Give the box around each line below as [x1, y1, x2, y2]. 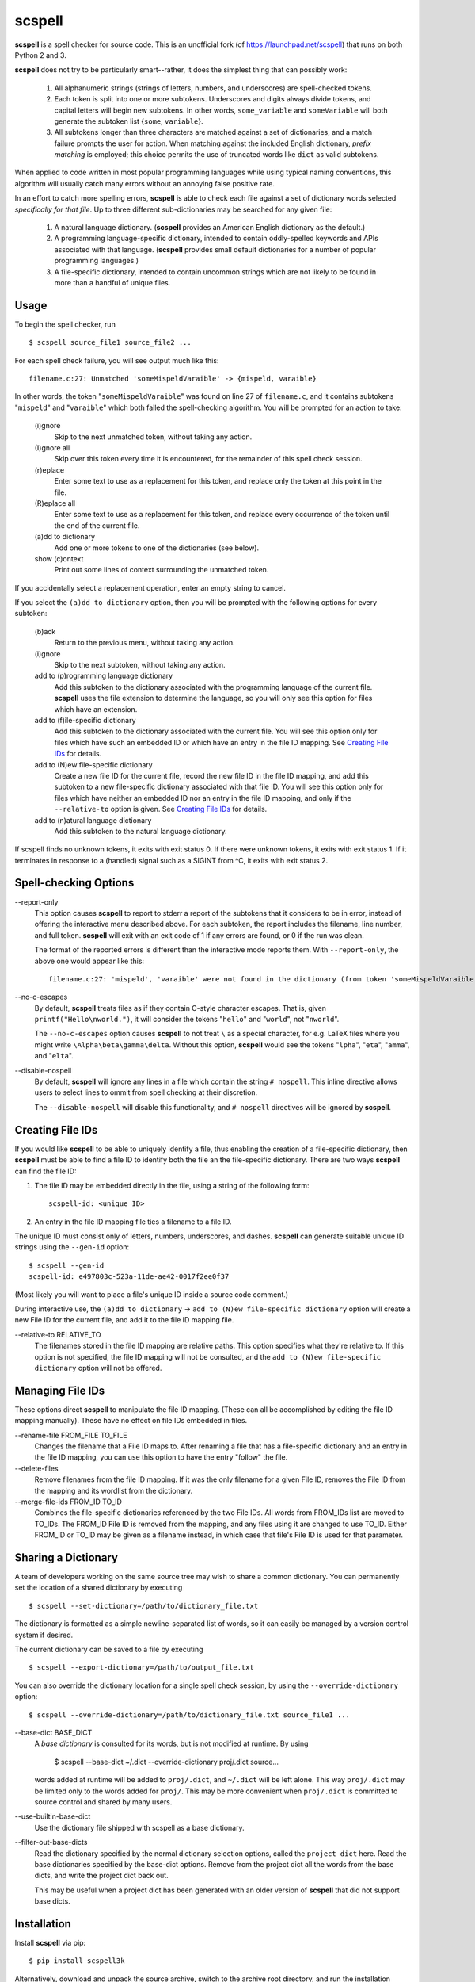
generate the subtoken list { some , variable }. [54, 116, 203, 126]
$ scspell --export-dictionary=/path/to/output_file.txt [28, 1663, 255, 1672]
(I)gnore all [34, 443, 70, 452]
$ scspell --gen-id [28, 1261, 104, 1270]
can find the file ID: [14, 1166, 77, 1176]
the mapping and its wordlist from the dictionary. [34, 1486, 193, 1495]
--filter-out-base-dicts [14, 1838, 88, 1847]
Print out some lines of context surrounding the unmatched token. [54, 565, 269, 575]
